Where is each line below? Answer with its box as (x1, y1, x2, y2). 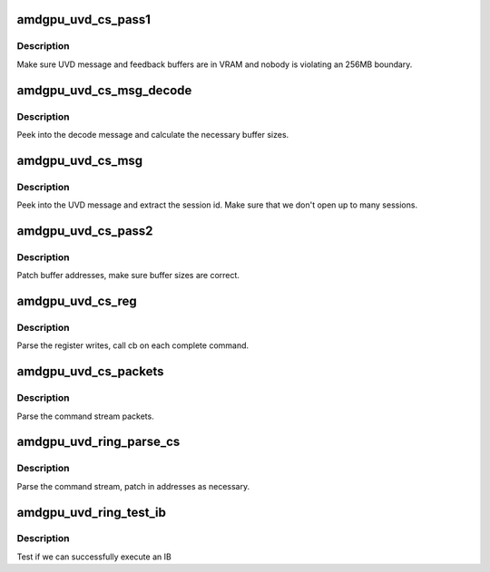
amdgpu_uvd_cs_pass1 (16, 12, 152, 27)
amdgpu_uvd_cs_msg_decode (16, 82, 192, 98)
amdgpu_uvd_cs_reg (16, 294, 138, 309)
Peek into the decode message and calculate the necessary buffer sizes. (16, 129, 289, 140)
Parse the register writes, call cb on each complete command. (16, 340, 250, 351)
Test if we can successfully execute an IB (16, 551, 171, 562)
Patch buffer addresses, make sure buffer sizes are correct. (16, 270, 240, 281)
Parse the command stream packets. (16, 411, 154, 422)
